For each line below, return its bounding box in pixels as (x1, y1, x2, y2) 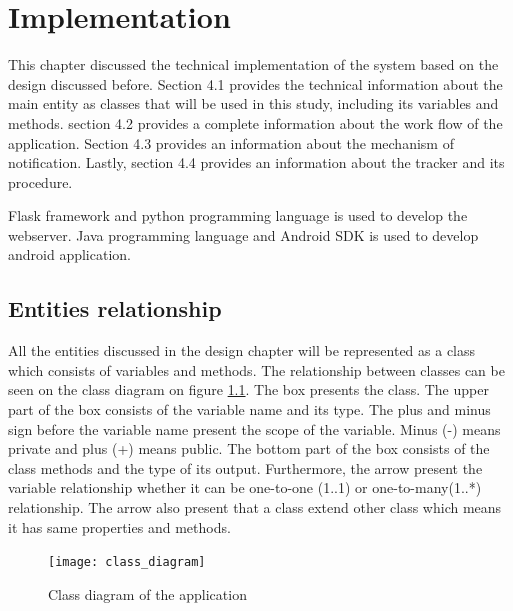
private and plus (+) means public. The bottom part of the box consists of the (8, 438, 490, 459)
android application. (8, 244, 131, 265)
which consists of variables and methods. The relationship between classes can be (8, 359, 505, 380)
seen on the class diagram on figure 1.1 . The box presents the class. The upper (8, 379, 489, 400)
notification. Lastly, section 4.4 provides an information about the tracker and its (8, 152, 505, 173)
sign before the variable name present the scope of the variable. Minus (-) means (8, 418, 501, 439)
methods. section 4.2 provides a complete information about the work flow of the (8, 112, 503, 133)
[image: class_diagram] (48, 555, 206, 570)
